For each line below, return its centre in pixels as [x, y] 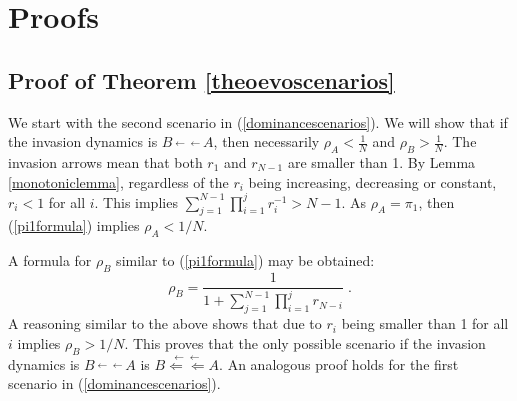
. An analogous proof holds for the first [339, 363]
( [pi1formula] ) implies [74, 225]
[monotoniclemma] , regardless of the [118, 181]
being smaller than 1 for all [425, 323]
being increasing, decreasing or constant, [372, 181]
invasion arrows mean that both [105, 161]
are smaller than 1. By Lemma [381, 161]
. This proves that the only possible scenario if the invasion [305, 342]
